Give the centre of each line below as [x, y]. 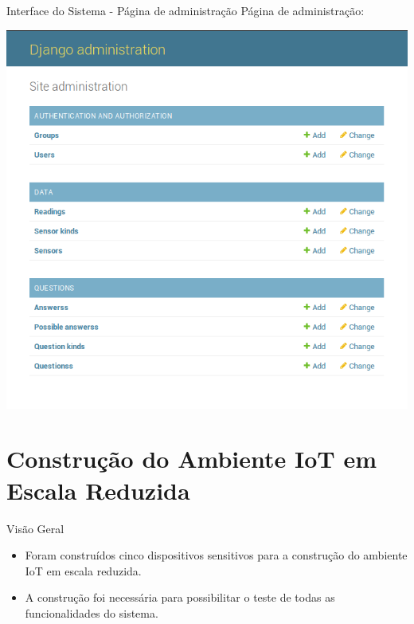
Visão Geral [35, 528]
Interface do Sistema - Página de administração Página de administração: [186, 10]
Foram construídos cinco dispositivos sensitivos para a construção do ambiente [216, 555]
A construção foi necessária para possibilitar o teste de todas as [180, 597]
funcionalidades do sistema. [92, 612]
